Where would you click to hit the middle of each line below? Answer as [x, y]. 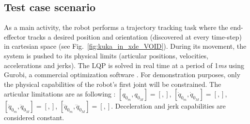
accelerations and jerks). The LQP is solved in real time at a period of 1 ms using [124, 65]
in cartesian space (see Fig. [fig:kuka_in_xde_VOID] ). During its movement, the [125, 46]
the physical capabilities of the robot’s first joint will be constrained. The [113, 84]
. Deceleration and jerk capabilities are [168, 106]
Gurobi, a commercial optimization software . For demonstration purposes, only [122, 75]
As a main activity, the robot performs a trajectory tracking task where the [116, 27]
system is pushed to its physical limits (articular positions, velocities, [106, 55]
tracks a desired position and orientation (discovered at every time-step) [135, 36]
